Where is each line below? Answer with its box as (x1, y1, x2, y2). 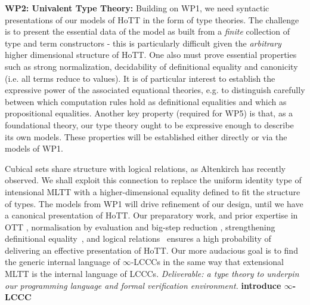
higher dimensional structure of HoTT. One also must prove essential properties (5, 48, 297, 61)
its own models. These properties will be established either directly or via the (5, 130, 287, 143)
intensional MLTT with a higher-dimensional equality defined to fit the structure (5, 185, 300, 198)
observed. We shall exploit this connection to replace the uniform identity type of (5, 174, 302, 186)
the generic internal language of (5, 255, 120, 268)
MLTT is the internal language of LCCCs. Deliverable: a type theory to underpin (5, 267, 299, 280)
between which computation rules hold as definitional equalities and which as (5, 95, 287, 107)
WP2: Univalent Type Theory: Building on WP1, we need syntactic (5, 2, 269, 14)
